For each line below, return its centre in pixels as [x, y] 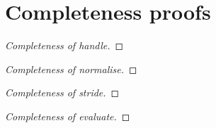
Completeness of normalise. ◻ [71, 69]
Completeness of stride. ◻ [62, 92]
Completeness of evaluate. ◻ [68, 116]
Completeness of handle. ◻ [64, 45]
